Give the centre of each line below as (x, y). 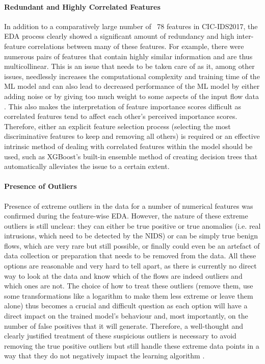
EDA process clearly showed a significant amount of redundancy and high (119, 36)
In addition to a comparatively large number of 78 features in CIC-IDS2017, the (131, 26)
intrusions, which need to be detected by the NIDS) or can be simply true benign (131, 236)
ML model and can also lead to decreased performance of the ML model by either (132, 86)
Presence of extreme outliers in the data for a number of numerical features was (129, 205)
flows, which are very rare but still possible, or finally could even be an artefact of (132, 245)
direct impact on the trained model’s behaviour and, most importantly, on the (126, 316)
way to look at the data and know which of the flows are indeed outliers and (123, 275)
